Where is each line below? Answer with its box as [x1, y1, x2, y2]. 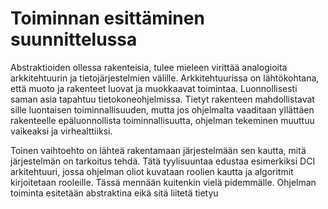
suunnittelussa [10, 28, 138, 51]
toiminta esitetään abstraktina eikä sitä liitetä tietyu [10, 187, 219, 199]
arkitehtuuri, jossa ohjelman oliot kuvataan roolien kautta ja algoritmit [10, 165, 294, 177]
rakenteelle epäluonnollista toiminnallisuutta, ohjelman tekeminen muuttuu [10, 114, 315, 126]
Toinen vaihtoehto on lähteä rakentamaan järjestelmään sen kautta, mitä [10, 144, 307, 156]
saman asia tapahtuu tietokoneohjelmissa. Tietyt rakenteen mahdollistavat [10, 93, 315, 105]
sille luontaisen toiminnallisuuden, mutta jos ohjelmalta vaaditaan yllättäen [10, 103, 315, 116]
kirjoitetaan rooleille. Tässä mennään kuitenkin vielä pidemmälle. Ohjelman [10, 176, 317, 188]
